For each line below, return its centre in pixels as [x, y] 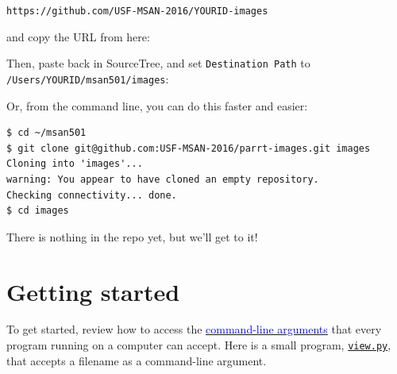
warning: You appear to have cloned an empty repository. [163, 179]
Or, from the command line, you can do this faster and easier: [157, 105]
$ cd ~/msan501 [46, 133]
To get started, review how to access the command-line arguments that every [194, 329]
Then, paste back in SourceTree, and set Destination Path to [158, 63]
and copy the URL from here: [78, 36]
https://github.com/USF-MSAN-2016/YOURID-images [137, 11]
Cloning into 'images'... [75, 164]
